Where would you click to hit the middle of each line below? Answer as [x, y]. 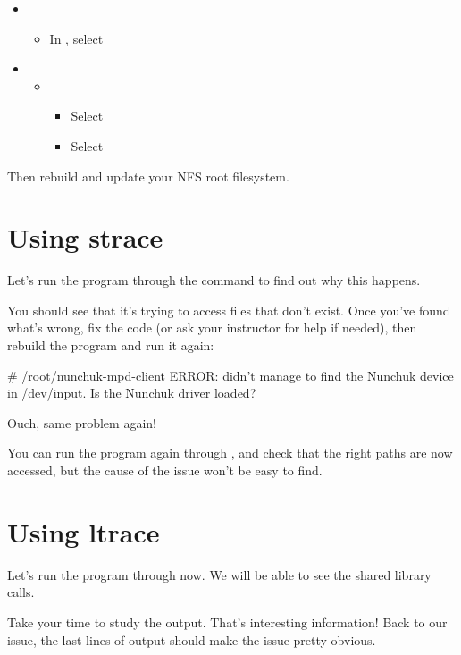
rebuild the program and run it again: [111, 345]
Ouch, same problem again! [82, 422]
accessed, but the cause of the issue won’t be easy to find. [165, 470]
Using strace [85, 237]
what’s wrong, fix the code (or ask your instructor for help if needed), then [212, 327]
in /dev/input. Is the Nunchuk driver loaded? [132, 393]
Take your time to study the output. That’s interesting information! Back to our [227, 621]
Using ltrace [84, 531]
